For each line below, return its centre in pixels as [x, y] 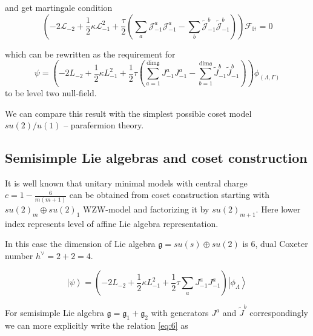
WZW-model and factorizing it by [146, 209]
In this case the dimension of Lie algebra [80, 244]
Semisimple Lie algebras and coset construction [156, 158]
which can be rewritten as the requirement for [90, 54]
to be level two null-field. [51, 92]
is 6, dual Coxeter [275, 244]
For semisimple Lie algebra [54, 313]
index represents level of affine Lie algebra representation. [112, 223]
